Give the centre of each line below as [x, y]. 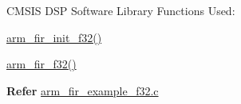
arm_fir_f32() [41, 64]
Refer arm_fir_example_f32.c [83, 90]
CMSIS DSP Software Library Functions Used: [121, 10]
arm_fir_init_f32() [54, 37]
